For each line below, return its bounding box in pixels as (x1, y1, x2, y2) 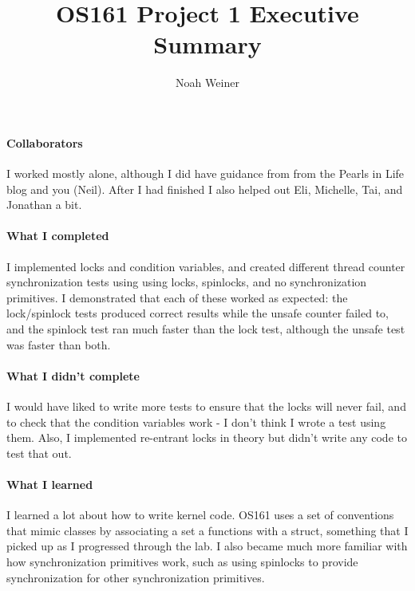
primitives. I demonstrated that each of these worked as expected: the (6, 289, 348, 305)
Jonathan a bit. (6, 196, 82, 213)
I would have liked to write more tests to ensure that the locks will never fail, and (6, 398, 406, 415)
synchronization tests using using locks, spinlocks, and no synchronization (6, 274, 367, 290)
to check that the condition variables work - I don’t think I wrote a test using (6, 413, 386, 430)
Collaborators (6, 134, 83, 151)
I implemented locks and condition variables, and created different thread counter (6, 258, 405, 274)
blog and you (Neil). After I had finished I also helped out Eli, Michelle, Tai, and (6, 180, 403, 197)
